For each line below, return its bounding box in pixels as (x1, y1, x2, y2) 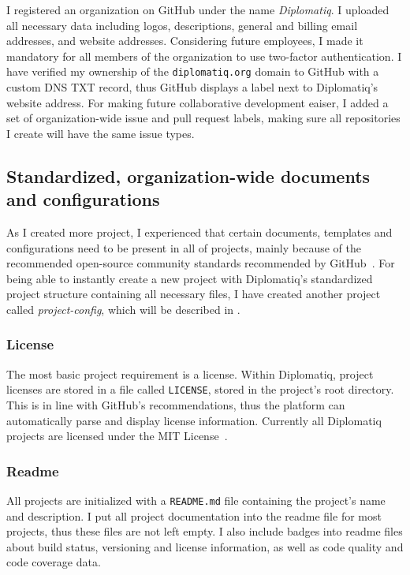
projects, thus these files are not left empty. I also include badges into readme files (6, 523, 403, 540)
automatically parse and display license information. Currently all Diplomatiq (6, 412, 382, 428)
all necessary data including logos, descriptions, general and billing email (6, 17, 358, 33)
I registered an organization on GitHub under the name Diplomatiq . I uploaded (6, 2, 389, 17)
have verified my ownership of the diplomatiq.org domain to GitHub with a (6, 63, 379, 80)
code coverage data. (6, 554, 101, 570)
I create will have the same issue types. (6, 125, 195, 141)
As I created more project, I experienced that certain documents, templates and (6, 224, 393, 240)
